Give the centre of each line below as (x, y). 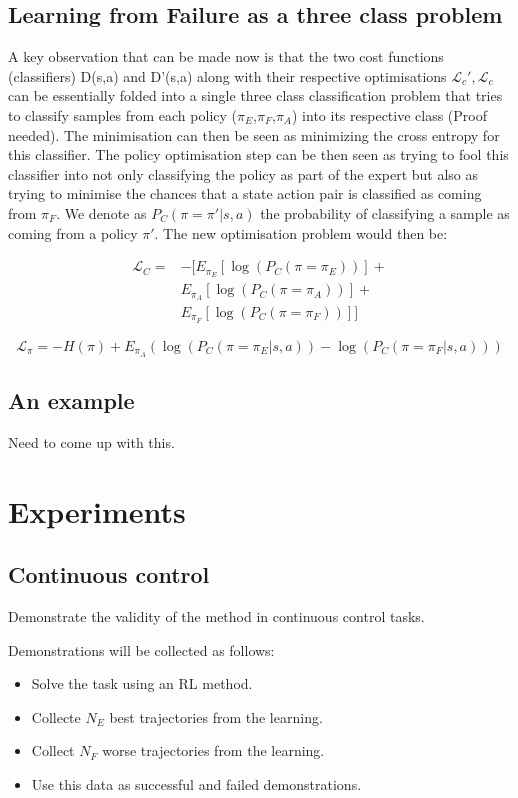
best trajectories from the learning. (216, 716)
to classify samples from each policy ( (122, 114)
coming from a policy (73, 232)
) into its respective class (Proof (390, 114)
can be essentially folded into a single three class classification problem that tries (255, 95)
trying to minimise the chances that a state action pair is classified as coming (245, 193)
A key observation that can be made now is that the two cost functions (226, 56)
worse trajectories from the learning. (213, 750)
